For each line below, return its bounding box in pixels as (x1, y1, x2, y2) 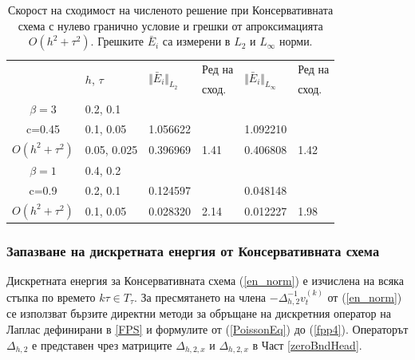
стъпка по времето (6, 288, 96, 305)
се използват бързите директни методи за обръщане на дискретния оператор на (6, 305, 391, 322)
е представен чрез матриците (32, 336, 172, 353)
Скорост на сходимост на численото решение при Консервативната (8, 2, 334, 18)
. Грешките (90, 33, 144, 49)
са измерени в (162, 33, 231, 49)
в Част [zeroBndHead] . (252, 336, 362, 353)
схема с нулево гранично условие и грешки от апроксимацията (18, 17, 323, 34)
